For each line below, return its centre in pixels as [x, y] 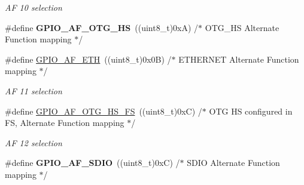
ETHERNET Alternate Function [239, 59]
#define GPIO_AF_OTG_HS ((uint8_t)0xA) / [102, 27]
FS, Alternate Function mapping [65, 123]
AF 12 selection [34, 142]
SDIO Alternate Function [233, 163]
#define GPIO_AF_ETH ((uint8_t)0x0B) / [88, 59]
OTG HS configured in [251, 111]
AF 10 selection [34, 7]
